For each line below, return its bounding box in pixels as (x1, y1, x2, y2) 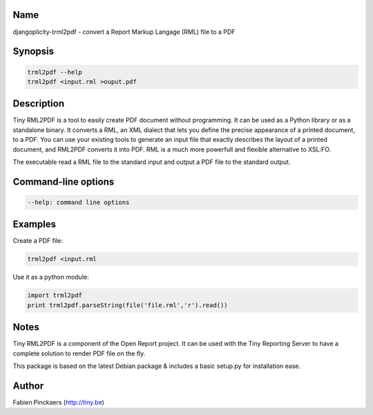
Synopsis (12, 46, 55, 57)
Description (12, 98, 65, 110)
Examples (12, 219, 57, 230)
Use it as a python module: (12, 273, 89, 282)
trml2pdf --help (27, 68, 83, 76)
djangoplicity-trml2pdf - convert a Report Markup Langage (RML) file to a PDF (12, 28, 236, 36)
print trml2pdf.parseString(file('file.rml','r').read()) (27, 301, 228, 309)
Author (12, 380, 44, 391)
